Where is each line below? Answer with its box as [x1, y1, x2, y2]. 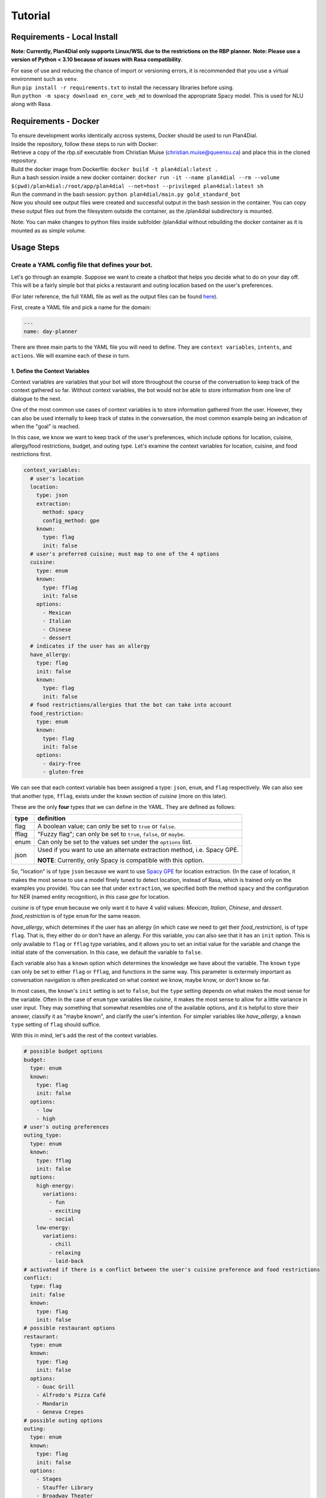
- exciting [48, 1207, 81, 1214]
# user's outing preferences [23, 1123, 109, 1130]
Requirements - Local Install [11, 32, 118, 42]
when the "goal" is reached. [11, 423, 80, 430]
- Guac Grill [36, 1384, 75, 1390]
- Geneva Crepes [36, 1409, 84, 1415]
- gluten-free [42, 769, 84, 775]
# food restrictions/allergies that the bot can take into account [30, 702, 232, 708]
